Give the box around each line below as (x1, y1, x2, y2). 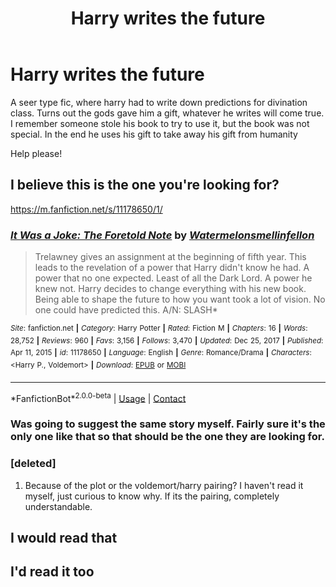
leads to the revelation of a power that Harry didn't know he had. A (34, 262, 310, 274)
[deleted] (10, 457, 57, 471)
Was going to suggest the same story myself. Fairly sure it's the (10, 417, 326, 431)
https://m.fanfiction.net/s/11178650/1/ (10, 203, 163, 215)
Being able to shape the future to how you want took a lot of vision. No (34, 293, 326, 306)
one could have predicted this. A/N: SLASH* (34, 304, 218, 316)
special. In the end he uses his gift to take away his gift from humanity (10, 128, 298, 140)
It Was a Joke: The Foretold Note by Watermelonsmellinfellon (10, 228, 315, 242)
